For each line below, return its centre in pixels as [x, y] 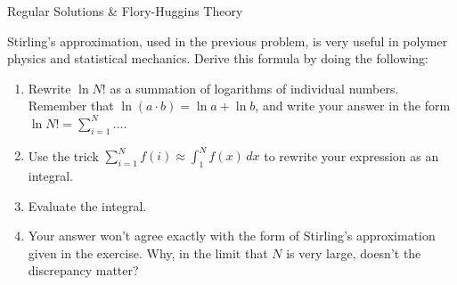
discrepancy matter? [83, 270]
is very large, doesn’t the [354, 252]
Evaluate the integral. [87, 205]
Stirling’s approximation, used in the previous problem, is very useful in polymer [228, 41]
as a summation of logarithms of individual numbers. [254, 88]
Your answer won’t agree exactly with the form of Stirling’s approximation [232, 236]
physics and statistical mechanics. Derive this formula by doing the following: [218, 58]
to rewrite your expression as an [351, 155]
